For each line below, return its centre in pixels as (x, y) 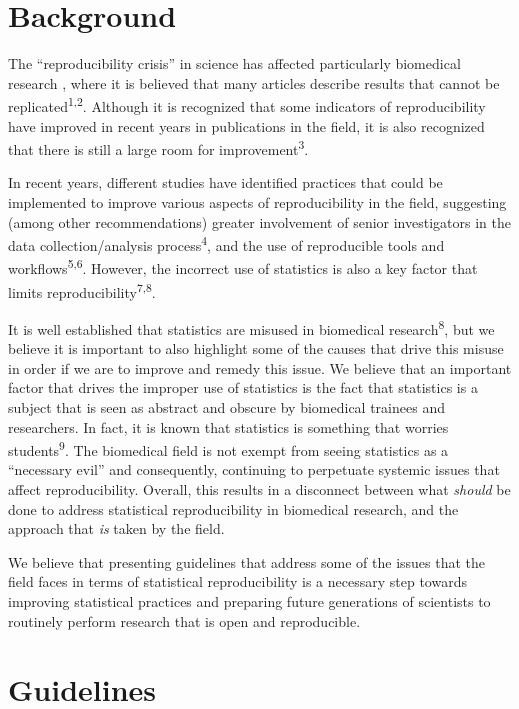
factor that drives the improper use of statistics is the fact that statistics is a (243, 387)
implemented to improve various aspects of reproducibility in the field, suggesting (257, 202)
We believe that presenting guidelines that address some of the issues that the (247, 561)
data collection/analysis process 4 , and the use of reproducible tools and (226, 243)
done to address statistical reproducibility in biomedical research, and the (233, 508)
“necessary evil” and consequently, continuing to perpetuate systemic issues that (254, 469)
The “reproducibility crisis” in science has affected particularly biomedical (234, 63)
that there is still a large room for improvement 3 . (158, 147)
